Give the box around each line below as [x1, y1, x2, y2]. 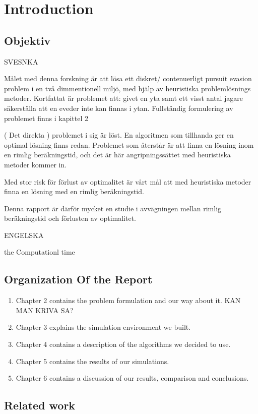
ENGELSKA [4, 229, 44, 240]
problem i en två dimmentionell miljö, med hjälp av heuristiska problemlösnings [4, 83, 251, 93]
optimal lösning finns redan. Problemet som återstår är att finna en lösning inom [4, 139, 254, 150]
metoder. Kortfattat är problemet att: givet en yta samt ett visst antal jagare [4, 93, 243, 103]
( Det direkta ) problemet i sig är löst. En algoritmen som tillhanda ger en [4, 130, 234, 140]
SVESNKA [4, 56, 38, 67]
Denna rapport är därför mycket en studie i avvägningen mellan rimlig [4, 203, 222, 213]
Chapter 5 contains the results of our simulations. [16, 356, 169, 366]
